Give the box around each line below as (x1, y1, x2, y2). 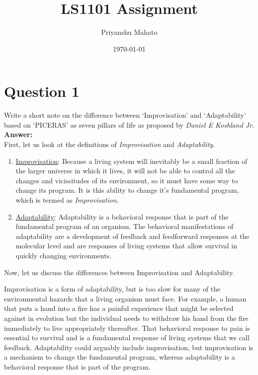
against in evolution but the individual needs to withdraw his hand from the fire (4, 312, 249, 323)
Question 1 (4, 81, 80, 101)
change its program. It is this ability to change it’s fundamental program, (15, 185, 239, 195)
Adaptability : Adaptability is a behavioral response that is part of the (15, 211, 229, 222)
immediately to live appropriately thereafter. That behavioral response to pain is (4, 322, 250, 333)
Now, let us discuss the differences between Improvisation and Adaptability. (4, 267, 235, 277)
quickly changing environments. (15, 250, 112, 260)
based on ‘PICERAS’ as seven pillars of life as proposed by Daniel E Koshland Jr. (4, 119, 255, 130)
